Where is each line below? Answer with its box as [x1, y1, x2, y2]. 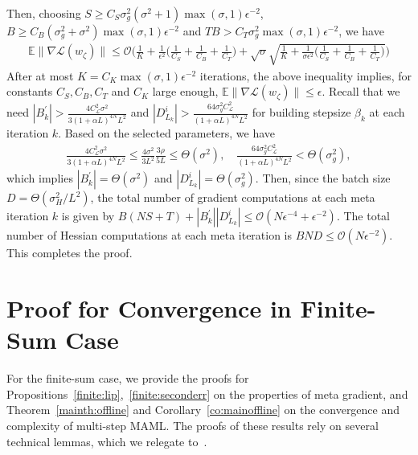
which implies [6, 170, 73, 187]
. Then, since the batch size [255, 170, 391, 187]
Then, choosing [6, 5, 81, 21]
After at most [6, 67, 74, 84]
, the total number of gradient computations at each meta [90, 189, 375, 206]
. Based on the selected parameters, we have [58, 124, 276, 141]
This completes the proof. [6, 244, 133, 261]
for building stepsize [252, 104, 351, 121]
